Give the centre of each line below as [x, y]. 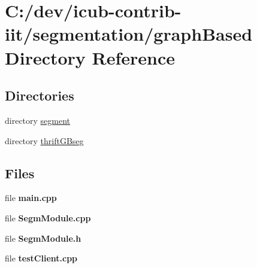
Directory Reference [90, 57]
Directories [40, 95]
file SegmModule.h [43, 238]
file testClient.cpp [41, 258]
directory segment [38, 120]
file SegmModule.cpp [48, 217]
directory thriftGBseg [44, 140]
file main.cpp [31, 198]
